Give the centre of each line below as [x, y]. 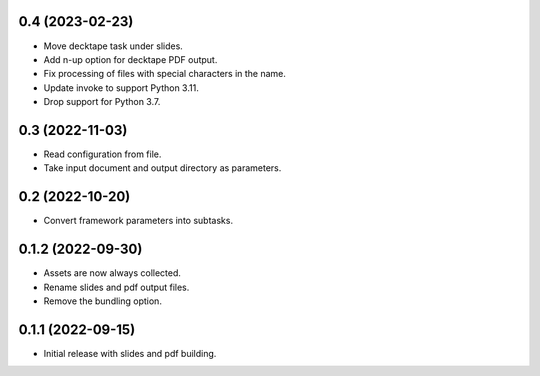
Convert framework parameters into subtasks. [138, 221]
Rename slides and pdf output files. [116, 287]
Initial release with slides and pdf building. [130, 353]
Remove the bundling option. [102, 301]
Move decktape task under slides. [113, 46]
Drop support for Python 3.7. [102, 102]
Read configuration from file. [102, 154]
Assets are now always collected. [112, 273]
